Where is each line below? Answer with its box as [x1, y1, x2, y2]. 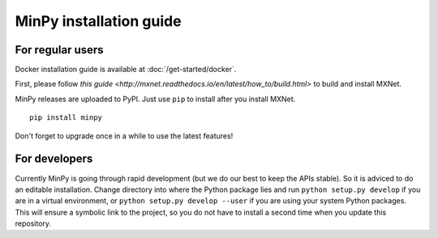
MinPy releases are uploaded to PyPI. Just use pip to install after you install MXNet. [15, 94, 296, 104]
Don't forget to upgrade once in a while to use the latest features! [15, 130, 234, 141]
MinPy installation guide [15, 12, 182, 30]
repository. [15, 219, 52, 228]
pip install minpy [29, 113, 103, 122]
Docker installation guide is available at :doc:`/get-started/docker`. [15, 65, 237, 74]
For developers [15, 152, 93, 166]
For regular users [15, 43, 105, 57]
